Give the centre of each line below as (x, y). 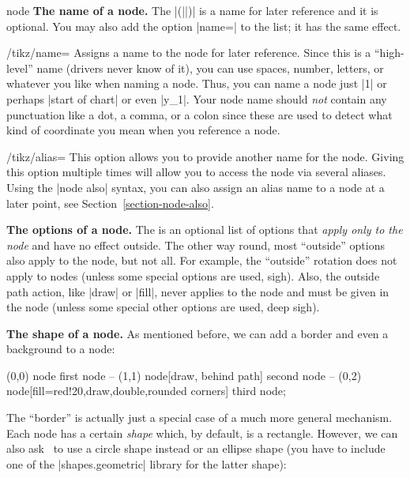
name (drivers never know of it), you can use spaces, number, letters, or (210, 68)
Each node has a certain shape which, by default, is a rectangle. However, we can (202, 433)
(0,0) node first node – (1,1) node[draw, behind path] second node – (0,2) (184, 375)
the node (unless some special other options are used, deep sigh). (163, 307)
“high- (389, 53)
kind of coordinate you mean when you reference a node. (143, 130)
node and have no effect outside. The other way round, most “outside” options (196, 245)
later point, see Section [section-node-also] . (110, 203)
